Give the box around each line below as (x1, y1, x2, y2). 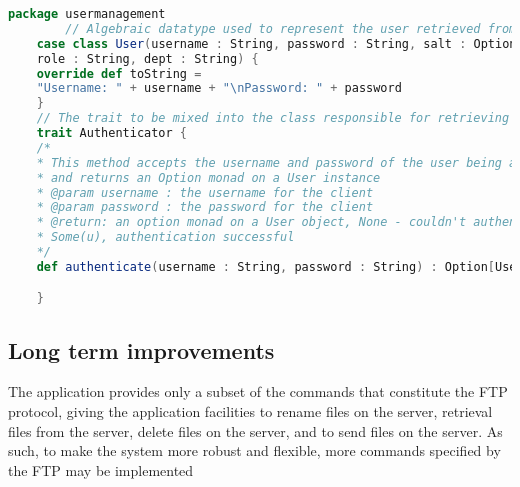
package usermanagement (8, 7, 166, 21)
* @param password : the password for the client (36, 200, 374, 215)
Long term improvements (8, 334, 275, 365)
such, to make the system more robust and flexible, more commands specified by (8, 440, 501, 461)
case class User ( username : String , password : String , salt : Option (36, 36, 517, 51)
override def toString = (36, 66, 202, 81)
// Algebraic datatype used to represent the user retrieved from (65, 21, 517, 36)
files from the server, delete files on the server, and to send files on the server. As (8, 420, 503, 441)
